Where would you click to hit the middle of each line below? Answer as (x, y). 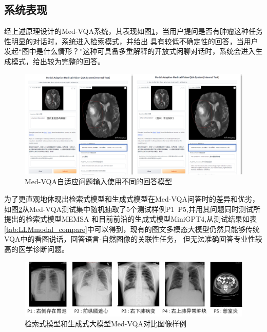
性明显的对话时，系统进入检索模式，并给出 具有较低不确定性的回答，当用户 (131, 41)
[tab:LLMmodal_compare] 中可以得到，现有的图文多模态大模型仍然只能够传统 (132, 229)
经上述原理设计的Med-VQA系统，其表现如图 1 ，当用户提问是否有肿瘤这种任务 (133, 31)
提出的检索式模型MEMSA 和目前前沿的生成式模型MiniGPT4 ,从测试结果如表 (131, 219)
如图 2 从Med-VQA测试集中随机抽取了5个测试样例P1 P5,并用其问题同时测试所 (132, 209)
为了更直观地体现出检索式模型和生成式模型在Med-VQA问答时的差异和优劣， (132, 199)
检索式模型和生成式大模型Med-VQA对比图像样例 (106, 324)
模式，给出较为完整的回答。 (58, 61)
